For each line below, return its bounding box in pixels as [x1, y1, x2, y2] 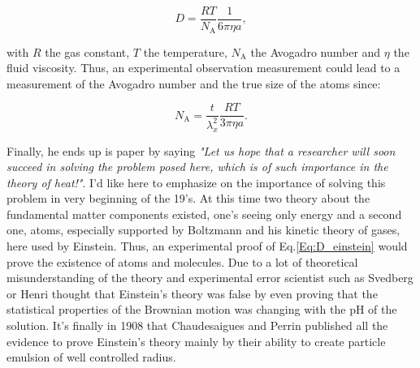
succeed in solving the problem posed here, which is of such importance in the [6, 158, 388, 175]
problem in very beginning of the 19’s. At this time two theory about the [6, 190, 370, 207]
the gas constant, [45, 43, 130, 60]
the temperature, [143, 43, 227, 60]
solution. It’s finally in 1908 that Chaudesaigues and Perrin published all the [6, 317, 388, 334]
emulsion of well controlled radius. [6, 349, 176, 366]
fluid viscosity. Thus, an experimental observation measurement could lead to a [6, 59, 401, 76]
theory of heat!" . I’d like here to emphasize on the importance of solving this [6, 173, 386, 190]
